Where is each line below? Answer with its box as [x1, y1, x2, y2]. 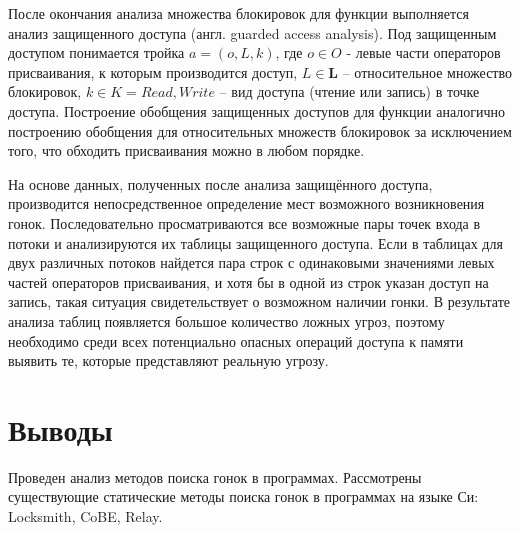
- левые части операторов [346, 42, 501, 63]
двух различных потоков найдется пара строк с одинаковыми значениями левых [8, 252, 495, 273]
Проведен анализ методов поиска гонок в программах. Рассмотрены [8, 466, 422, 487]
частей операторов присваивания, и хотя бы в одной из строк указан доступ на [8, 271, 489, 292]
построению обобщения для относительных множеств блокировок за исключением [8, 120, 512, 141]
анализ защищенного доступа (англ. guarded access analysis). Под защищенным [8, 22, 497, 43]
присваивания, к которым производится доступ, [8, 61, 298, 82]
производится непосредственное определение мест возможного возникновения [8, 193, 485, 214]
